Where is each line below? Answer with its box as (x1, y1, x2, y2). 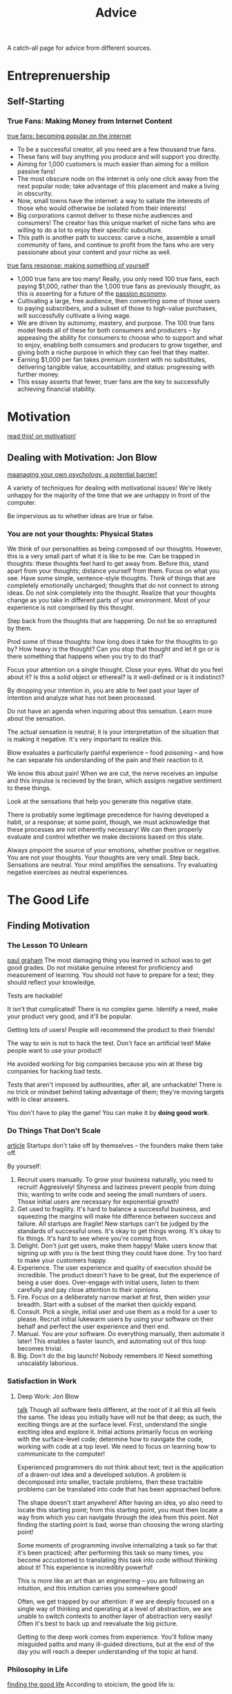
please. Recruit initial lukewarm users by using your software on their (17, 1315, 214, 1324)
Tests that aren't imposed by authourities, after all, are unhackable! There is (7, 1080, 222, 1089)
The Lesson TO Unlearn (7, 940, 88, 950)
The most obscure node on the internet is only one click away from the (17, 175, 219, 183)
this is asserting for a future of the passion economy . (17, 289, 168, 298)
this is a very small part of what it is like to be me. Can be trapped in (7, 552, 200, 560)
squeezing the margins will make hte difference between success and (17, 1212, 216, 1221)
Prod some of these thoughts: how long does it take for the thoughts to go (7, 638, 218, 646)
